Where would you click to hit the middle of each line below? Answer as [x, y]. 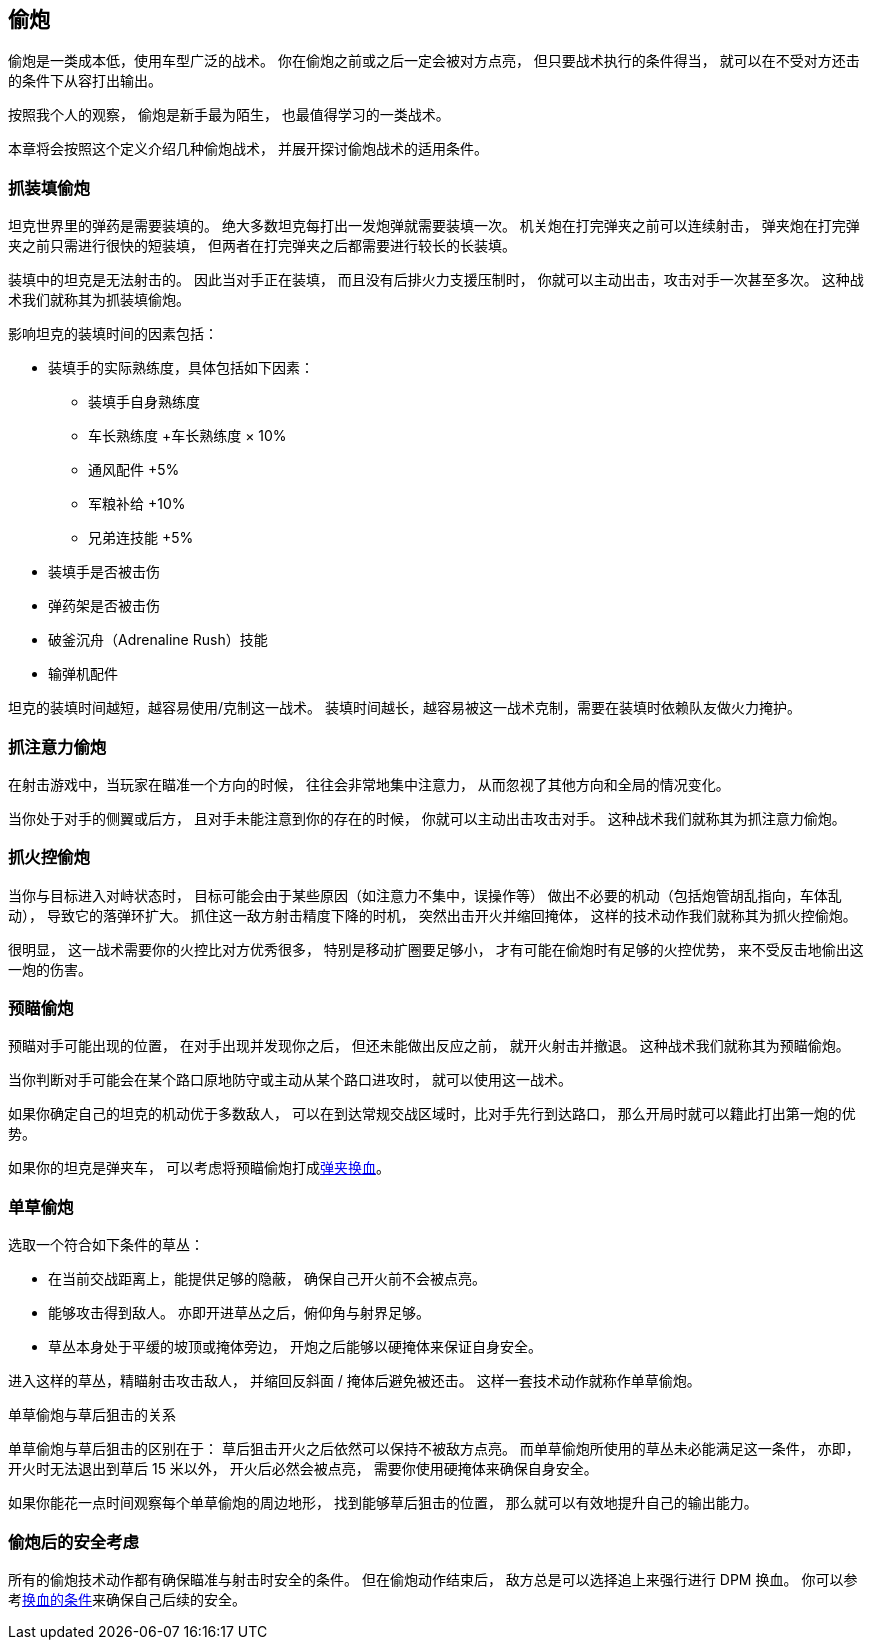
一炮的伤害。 [50, 969]
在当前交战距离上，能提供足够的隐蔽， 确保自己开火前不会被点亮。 [267, 1279]
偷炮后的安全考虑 [73, 1541]
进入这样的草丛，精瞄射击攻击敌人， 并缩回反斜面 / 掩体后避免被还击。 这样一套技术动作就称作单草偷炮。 [354, 1381]
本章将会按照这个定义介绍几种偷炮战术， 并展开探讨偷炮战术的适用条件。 [248, 149]
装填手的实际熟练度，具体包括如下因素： [181, 368]
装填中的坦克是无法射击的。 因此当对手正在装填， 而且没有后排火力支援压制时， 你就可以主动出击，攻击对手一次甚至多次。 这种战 [436, 280]
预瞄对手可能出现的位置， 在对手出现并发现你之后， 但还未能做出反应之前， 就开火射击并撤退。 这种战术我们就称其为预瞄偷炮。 [429, 1046]
